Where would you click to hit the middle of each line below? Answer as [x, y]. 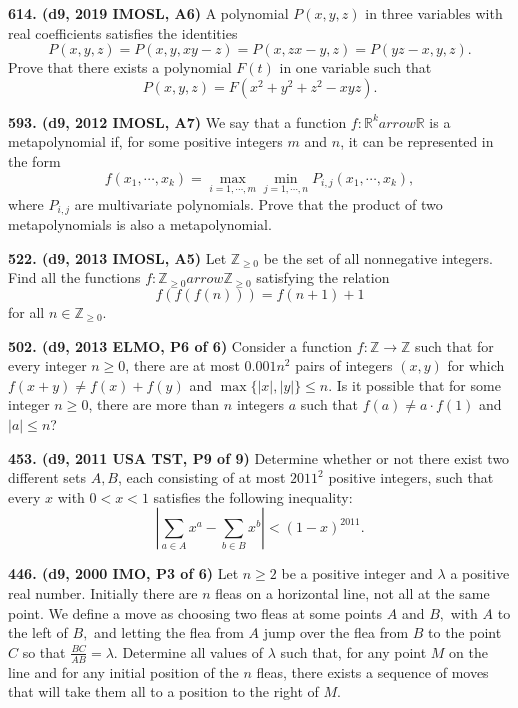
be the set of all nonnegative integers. [378, 257]
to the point [465, 632]
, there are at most [182, 365]
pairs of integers [344, 365]
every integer [47, 365]
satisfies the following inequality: [253, 496]
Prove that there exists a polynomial [120, 67]
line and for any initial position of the [123, 671]
